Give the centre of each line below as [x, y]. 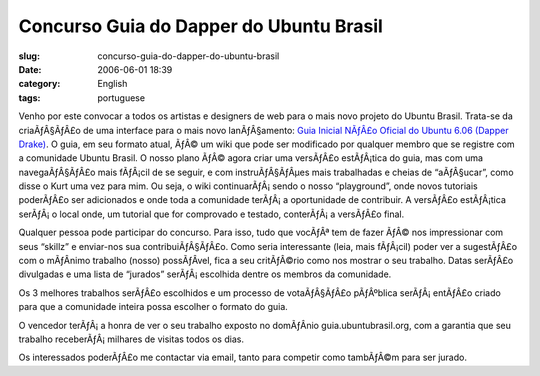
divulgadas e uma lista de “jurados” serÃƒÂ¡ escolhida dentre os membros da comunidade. [205, 274]
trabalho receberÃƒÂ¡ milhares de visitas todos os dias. [131, 339]
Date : [30, 69]
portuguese [121, 97]
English [112, 84]
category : [39, 84]
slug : [29, 56]
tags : [29, 97]
